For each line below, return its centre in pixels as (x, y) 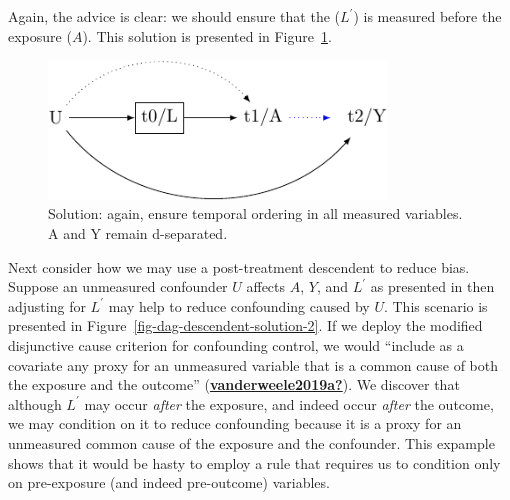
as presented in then (432, 286)
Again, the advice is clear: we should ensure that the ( (174, 16)
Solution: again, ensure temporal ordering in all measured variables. (255, 213)
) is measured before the (427, 16)
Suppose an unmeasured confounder (118, 286)
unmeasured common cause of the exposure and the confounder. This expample (251, 443)
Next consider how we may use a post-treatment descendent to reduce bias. (239, 266)
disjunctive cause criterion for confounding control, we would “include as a (236, 345)
